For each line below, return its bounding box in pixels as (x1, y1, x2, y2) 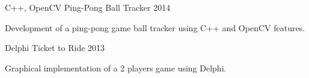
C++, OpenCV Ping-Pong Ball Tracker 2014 (5, 1, 171, 13)
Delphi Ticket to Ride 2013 (5, 41, 105, 54)
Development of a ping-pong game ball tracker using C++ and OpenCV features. (5, 21, 305, 34)
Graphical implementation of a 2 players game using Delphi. (5, 61, 227, 74)
